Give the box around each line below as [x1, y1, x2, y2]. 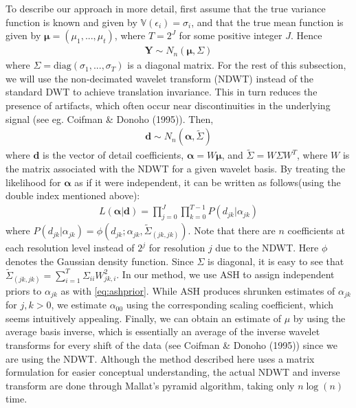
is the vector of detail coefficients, [43, 148, 184, 162]
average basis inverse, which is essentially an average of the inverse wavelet [5, 324, 320, 339]
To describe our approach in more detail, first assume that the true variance [5, 1, 326, 15]
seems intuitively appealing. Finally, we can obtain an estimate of [5, 310, 281, 325]
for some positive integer [179, 28, 282, 43]
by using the [293, 310, 346, 325]
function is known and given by [5, 14, 137, 29]
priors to [5, 283, 42, 297]
